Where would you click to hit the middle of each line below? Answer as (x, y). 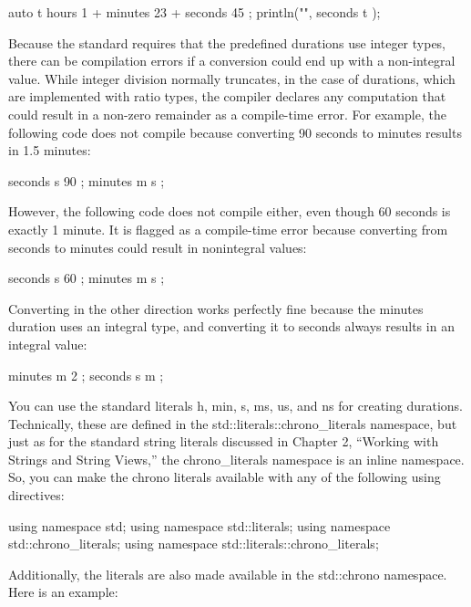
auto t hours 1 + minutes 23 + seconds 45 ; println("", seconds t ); (195, 12)
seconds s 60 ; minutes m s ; (87, 278)
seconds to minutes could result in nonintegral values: (158, 247)
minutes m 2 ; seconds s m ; (86, 375)
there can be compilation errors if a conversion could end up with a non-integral (232, 61)
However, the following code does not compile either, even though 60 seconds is (230, 211)
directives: (36, 495)
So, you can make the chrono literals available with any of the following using (225, 477)
